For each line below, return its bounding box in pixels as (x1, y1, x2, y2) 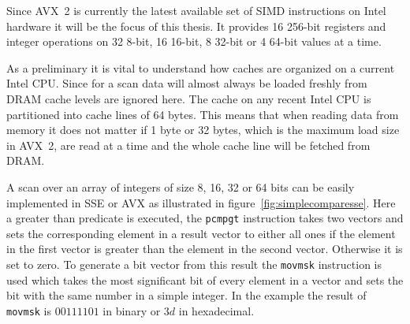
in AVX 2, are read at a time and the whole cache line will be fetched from (6, 136, 371, 153)
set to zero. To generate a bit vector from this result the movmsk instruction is (6, 255, 382, 272)
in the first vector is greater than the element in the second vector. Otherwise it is (6, 240, 403, 257)
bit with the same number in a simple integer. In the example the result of (6, 287, 367, 304)
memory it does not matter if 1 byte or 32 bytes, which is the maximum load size (6, 121, 400, 138)
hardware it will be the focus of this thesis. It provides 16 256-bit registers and (6, 17, 386, 34)
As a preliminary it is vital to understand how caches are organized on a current (6, 59, 395, 76)
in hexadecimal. (178, 302, 255, 318)
